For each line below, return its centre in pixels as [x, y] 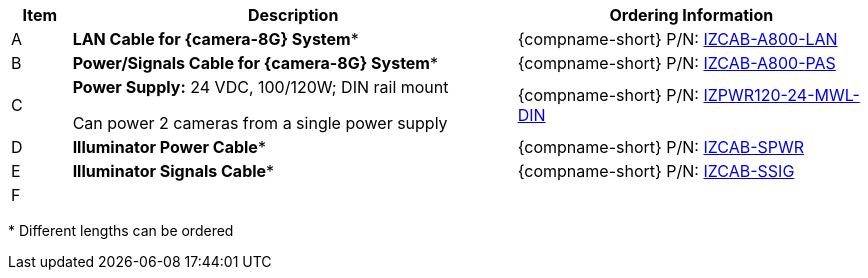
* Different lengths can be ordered [121, 230]
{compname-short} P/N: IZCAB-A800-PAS [676, 63]
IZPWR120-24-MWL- [781, 95]
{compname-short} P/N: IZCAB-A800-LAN [677, 39]
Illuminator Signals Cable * [173, 171]
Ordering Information [691, 15]
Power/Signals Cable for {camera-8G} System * [255, 63]
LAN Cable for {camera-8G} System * [215, 39]
